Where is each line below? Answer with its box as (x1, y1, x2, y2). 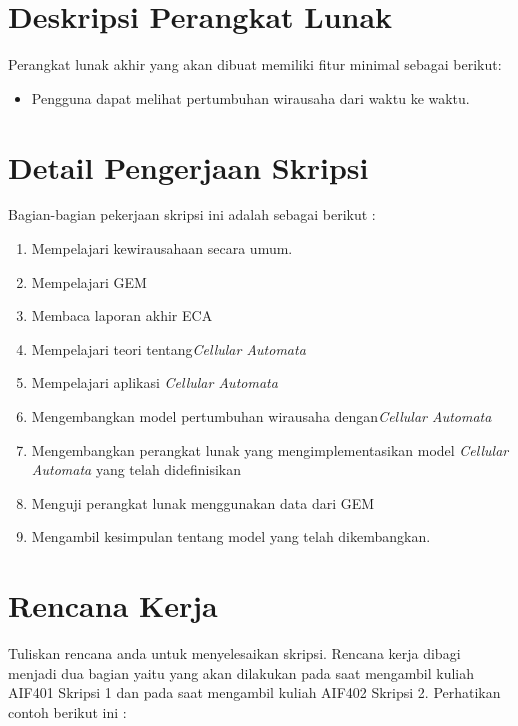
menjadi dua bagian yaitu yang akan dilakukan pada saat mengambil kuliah (8, 662, 475, 683)
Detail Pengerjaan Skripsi (8, 146, 369, 187)
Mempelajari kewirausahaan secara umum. (31, 238, 293, 259)
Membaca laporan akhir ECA (31, 305, 213, 326)
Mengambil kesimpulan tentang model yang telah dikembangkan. (31, 526, 431, 547)
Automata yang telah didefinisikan (31, 459, 242, 480)
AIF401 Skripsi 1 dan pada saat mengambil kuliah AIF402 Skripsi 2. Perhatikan (8, 682, 501, 703)
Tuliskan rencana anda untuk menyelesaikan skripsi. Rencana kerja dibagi (8, 643, 461, 664)
